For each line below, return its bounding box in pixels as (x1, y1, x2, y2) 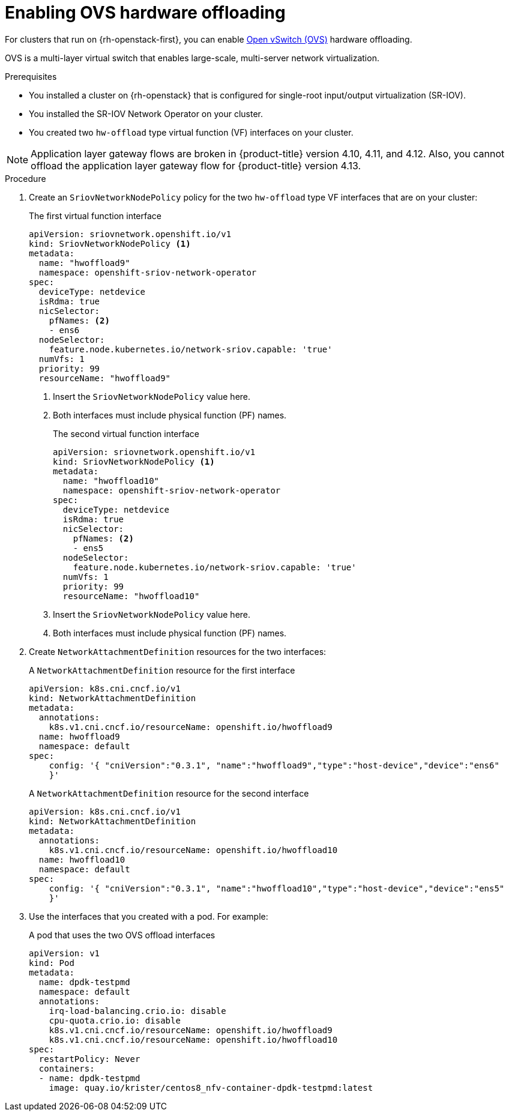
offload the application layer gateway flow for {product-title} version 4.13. (31, 159, 361, 172)
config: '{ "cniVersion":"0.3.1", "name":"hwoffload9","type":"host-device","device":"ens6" (49, 760, 499, 770)
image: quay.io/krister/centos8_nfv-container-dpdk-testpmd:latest (49, 1082, 373, 1093)
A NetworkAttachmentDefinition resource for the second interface (29, 788, 309, 798)
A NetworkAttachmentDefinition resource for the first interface (29, 665, 295, 675)
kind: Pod (29, 958, 74, 968)
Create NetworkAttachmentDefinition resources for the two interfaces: (29, 646, 327, 657)
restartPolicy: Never (38, 1054, 140, 1064)
